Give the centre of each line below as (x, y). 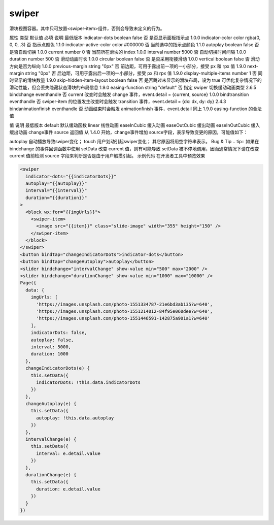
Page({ (28, 283)
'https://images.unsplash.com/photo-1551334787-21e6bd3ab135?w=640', (125, 304)
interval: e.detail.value (68, 453)
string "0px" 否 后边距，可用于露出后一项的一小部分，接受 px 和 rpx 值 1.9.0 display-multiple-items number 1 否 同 (144, 73)
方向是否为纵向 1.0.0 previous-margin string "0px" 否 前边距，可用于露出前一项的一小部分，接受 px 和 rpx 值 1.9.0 (128, 66)
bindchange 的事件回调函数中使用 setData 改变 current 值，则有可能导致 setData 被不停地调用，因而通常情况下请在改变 (134, 149)
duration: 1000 (49, 354)
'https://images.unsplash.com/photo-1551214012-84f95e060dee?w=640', (125, 311)
